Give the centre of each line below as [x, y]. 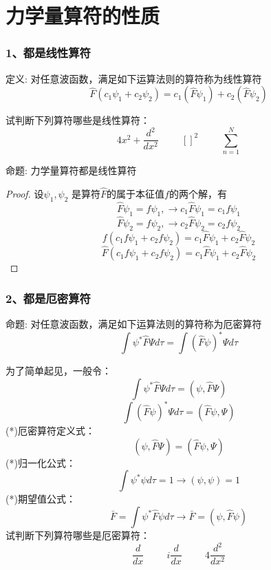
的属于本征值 [136, 193]
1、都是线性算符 [48, 53]
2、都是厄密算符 [48, 298]
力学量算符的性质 [83, 15]
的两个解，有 [198, 193]
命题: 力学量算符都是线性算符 [71, 170]
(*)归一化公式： [41, 462]
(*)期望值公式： [41, 499]
